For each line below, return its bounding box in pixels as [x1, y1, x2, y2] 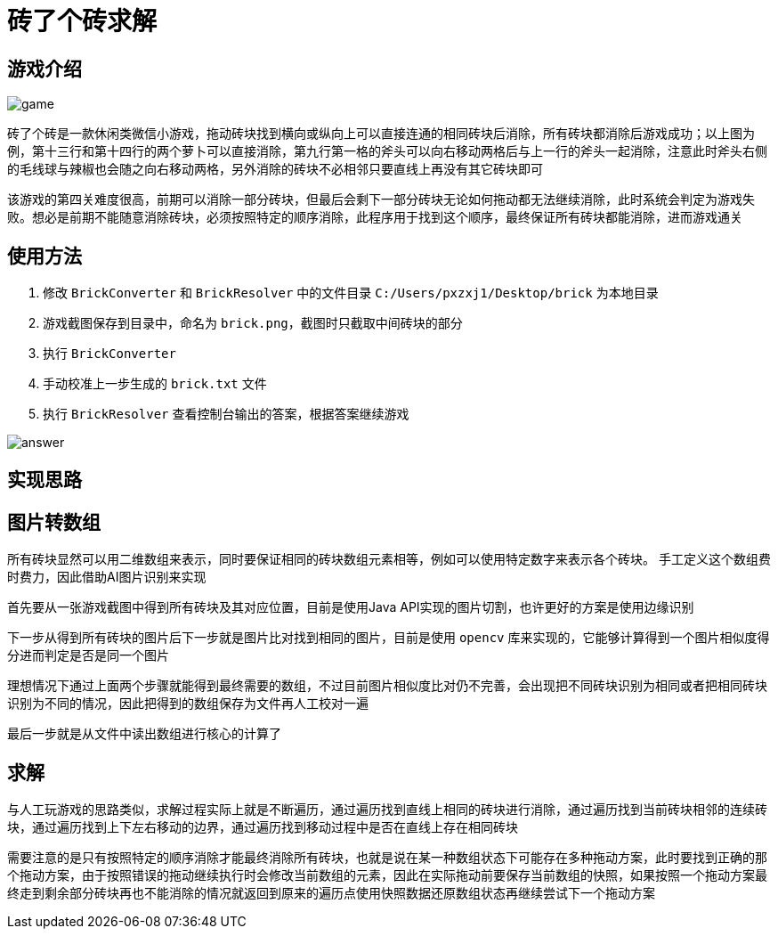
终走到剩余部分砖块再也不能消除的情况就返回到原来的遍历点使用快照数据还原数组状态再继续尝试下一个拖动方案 [7, 885, 655, 901]
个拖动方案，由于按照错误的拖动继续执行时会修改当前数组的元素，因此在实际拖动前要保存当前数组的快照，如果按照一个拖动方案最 [7, 867, 767, 883]
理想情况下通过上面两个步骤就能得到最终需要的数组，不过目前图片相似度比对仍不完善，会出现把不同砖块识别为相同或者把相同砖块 [7, 678, 767, 694]
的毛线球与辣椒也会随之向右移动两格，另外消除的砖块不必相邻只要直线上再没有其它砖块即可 [7, 161, 543, 177]
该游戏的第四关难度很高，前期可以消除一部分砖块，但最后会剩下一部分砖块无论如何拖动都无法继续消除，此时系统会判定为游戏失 [7, 191, 755, 208]
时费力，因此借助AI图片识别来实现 [7, 569, 207, 585]
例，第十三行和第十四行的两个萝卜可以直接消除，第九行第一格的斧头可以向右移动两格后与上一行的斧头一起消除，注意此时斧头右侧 [7, 143, 767, 159]
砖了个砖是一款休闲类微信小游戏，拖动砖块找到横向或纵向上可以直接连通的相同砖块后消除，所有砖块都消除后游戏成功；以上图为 [7, 126, 755, 142]
